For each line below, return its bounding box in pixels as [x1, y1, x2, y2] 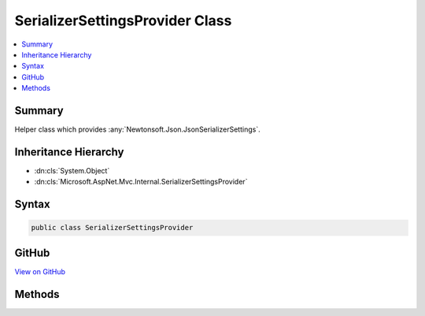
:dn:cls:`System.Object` [34, 165, 110, 175]
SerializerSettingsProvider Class [14, 12, 232, 29]
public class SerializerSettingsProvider [31, 223, 194, 232]
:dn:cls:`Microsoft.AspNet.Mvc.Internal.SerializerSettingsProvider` [34, 177, 248, 187]
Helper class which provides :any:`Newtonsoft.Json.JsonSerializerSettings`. [14, 125, 261, 134]
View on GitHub [14, 266, 66, 276]
